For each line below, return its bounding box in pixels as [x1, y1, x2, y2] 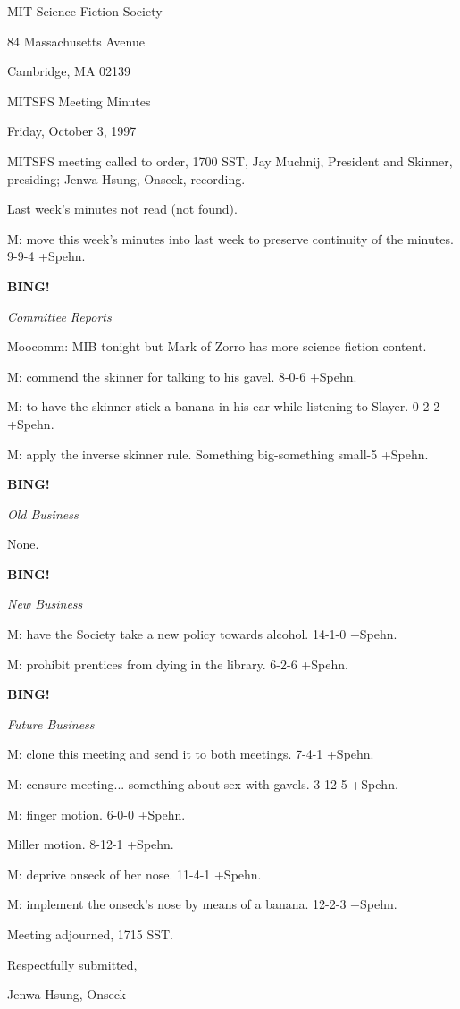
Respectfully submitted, [7, 954, 138, 973]
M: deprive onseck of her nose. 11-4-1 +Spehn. [7, 864, 262, 883]
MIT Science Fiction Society [7, 2, 163, 20]
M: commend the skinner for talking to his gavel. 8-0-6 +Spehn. [7, 366, 357, 385]
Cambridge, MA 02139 [7, 62, 131, 80]
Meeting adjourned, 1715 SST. [7, 925, 173, 943]
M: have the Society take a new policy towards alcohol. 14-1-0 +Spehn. [7, 625, 397, 643]
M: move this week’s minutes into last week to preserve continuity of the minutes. [7, 229, 454, 248]
